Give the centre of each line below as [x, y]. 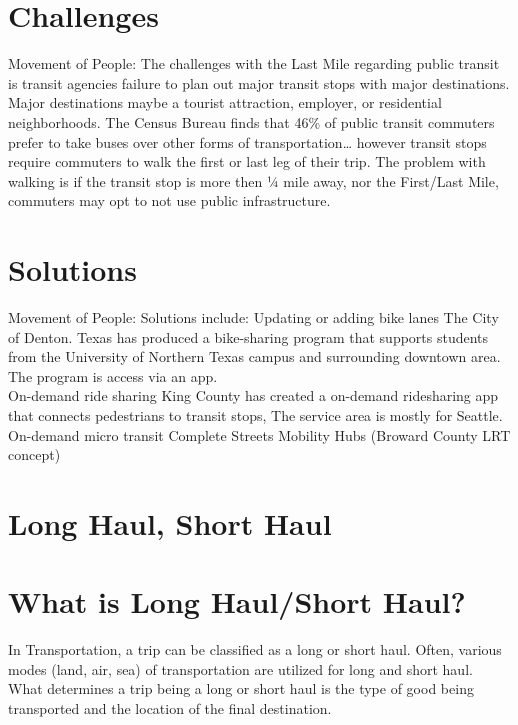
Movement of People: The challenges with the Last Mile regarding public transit [254, 63]
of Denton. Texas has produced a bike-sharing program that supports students [248, 336]
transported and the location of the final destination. [170, 708]
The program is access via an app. [113, 375]
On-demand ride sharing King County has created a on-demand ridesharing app [253, 395]
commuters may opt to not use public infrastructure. [169, 200]
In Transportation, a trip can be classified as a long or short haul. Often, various [255, 649]
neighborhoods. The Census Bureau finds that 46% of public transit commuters [251, 121]
